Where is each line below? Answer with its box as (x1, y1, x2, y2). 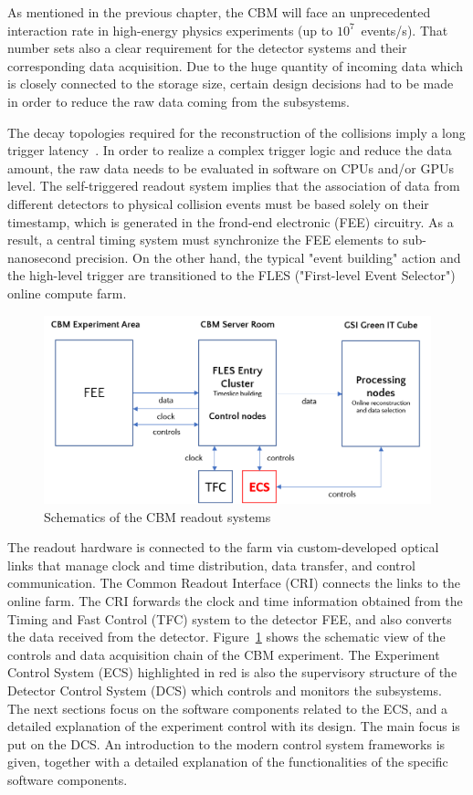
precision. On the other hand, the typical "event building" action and (75, 247, 461, 267)
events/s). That (361, 20, 448, 39)
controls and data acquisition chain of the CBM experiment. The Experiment (7, 644, 440, 664)
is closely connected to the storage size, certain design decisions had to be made (7, 74, 454, 93)
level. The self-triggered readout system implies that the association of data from (7, 176, 460, 195)
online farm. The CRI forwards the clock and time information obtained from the (7, 591, 463, 611)
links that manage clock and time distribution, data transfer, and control (7, 555, 415, 574)
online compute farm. (7, 283, 127, 302)
